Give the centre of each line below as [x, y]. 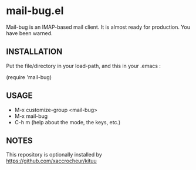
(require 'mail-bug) [29, 77]
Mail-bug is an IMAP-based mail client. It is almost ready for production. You [98, 27]
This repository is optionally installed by [54, 155]
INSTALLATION [34, 52]
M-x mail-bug [31, 116]
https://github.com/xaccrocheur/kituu [51, 161]
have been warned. [29, 33]
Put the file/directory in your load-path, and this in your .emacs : [84, 66]
